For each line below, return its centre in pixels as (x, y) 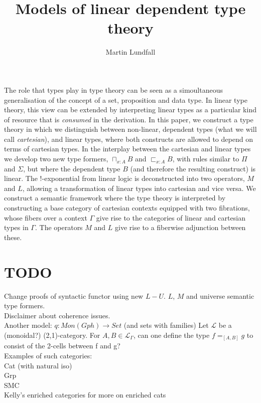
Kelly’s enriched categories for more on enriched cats (85, 395)
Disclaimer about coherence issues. (57, 315)
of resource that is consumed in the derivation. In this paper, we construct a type (129, 119)
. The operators (59, 227)
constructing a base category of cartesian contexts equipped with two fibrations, (127, 208)
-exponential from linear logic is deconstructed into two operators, (143, 178)
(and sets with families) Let (166, 325)
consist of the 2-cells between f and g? (62, 346)
